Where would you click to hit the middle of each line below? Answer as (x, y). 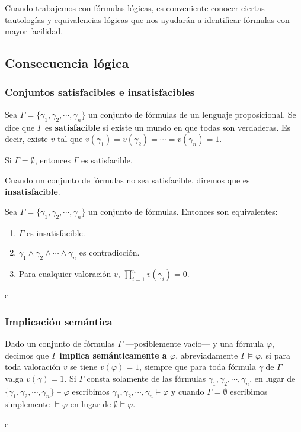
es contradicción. (109, 252)
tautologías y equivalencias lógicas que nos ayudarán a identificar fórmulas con (147, 19)
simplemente (27, 404)
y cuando (188, 391)
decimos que (27, 355)
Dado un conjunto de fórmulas (60, 343)
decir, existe (26, 139)
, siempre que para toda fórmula (197, 367)
